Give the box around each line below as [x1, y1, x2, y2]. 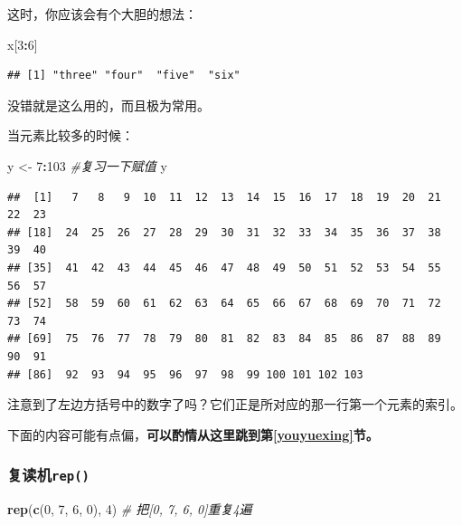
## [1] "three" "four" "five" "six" [7, 69, 240, 82]
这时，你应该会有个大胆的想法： [7, 5, 197, 23]
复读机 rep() [7, 463, 90, 486]
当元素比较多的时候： [7, 126, 134, 145]
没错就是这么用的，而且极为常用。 [7, 95, 210, 114]
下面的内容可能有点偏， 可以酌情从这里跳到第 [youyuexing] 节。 [7, 425, 379, 444]
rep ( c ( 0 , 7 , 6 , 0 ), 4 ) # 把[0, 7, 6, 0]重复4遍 [7, 500, 252, 519]
